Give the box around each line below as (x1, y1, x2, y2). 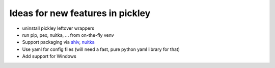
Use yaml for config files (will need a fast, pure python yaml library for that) (22, 46, 180, 52)
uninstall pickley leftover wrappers (22, 25, 94, 31)
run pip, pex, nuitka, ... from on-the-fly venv (22, 32, 114, 38)
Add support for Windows (22, 53, 76, 59)
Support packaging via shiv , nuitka (22, 39, 95, 45)
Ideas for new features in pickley (9, 8, 151, 19)
